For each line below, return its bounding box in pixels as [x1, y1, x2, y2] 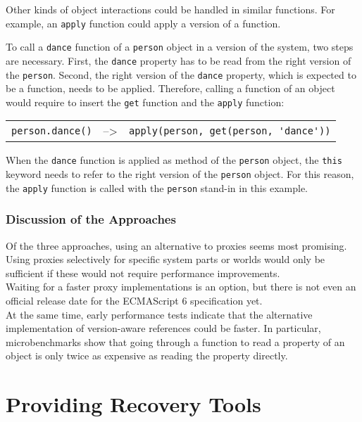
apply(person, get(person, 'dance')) [129, 124, 331, 136]
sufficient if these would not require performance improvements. [6, 265, 280, 280]
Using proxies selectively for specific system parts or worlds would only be [6, 252, 325, 267]
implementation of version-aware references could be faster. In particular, [6, 321, 321, 335]
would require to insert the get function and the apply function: [6, 94, 285, 109]
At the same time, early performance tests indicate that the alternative [6, 307, 313, 321]
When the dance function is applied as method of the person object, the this [6, 153, 342, 167]
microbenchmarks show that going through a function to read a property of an [6, 334, 345, 349]
